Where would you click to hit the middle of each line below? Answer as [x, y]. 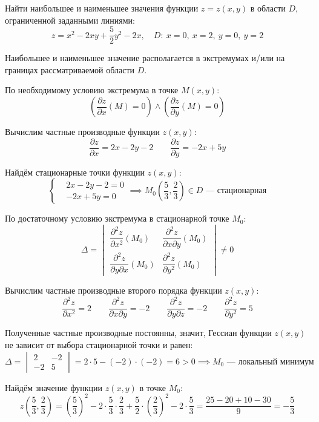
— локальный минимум [270, 362]
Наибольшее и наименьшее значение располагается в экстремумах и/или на [145, 58]
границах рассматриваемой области [70, 69]
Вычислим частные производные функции [82, 132]
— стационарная [236, 191]
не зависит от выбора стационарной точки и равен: [99, 344]
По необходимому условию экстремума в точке [92, 90]
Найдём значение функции [54, 387]
